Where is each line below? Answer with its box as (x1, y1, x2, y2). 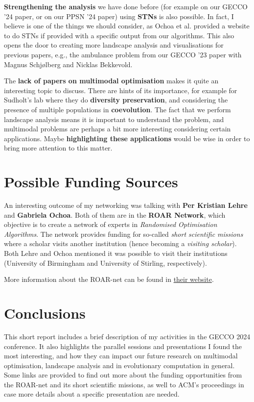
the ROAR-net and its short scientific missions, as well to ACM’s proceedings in (4, 379, 244, 389)
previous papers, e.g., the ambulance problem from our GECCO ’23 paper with (4, 49, 242, 59)
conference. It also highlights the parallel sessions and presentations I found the (4, 341, 242, 351)
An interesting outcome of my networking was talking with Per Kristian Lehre (4, 200, 248, 210)
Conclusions (4, 302, 86, 323)
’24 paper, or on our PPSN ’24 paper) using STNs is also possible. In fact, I (4, 11, 234, 21)
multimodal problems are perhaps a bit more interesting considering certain (4, 124, 231, 134)
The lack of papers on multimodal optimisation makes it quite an (4, 75, 219, 86)
